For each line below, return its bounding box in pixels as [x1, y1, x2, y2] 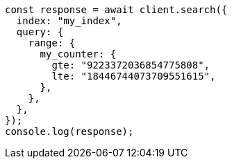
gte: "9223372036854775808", [51, 60, 210, 71]
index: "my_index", [16, 15, 122, 26]
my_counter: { [40, 48, 117, 60]
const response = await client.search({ [5, 4, 228, 15]
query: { [16, 26, 64, 37]
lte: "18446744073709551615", [51, 71, 216, 82]
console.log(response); [5, 126, 134, 137]
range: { [28, 37, 76, 48]
